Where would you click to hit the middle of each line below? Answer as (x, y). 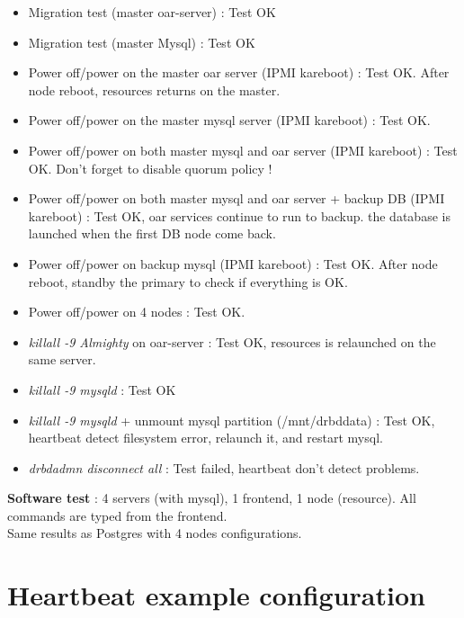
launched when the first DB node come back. (152, 233)
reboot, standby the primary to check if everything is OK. (188, 281)
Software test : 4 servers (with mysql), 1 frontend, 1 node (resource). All (212, 498)
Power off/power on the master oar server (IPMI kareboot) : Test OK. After (239, 72)
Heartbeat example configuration (216, 595)
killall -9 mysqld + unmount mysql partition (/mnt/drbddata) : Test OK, (232, 420)
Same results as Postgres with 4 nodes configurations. (155, 533)
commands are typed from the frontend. (117, 515)
